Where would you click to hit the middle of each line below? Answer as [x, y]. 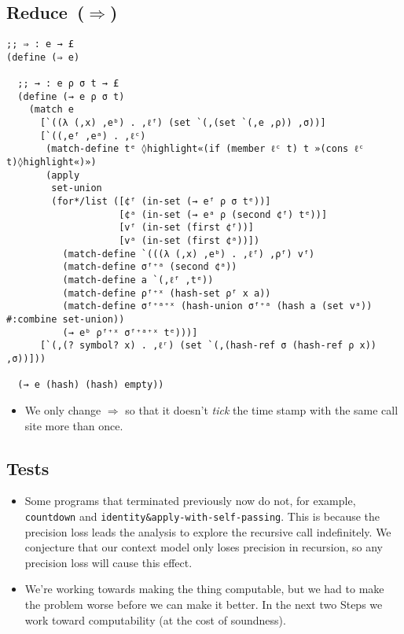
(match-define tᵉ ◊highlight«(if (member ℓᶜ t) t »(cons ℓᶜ [205, 149]
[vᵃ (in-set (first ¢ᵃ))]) [189, 241]
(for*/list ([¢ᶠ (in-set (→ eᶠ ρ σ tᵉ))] [161, 202]
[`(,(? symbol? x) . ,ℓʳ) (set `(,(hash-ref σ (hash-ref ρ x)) [208, 346]
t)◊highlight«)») [51, 162]
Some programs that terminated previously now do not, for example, [190, 501]
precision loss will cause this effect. [108, 562]
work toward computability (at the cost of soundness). [155, 619]
